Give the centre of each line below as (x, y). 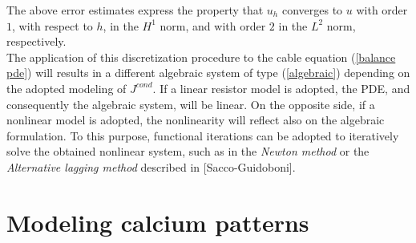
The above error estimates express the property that (135, 10)
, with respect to (53, 25)
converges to (312, 10)
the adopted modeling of (67, 88)
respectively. (36, 41)
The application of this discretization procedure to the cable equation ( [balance (201, 57)
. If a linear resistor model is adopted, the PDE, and (281, 88)
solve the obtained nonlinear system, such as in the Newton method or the (188, 151)
